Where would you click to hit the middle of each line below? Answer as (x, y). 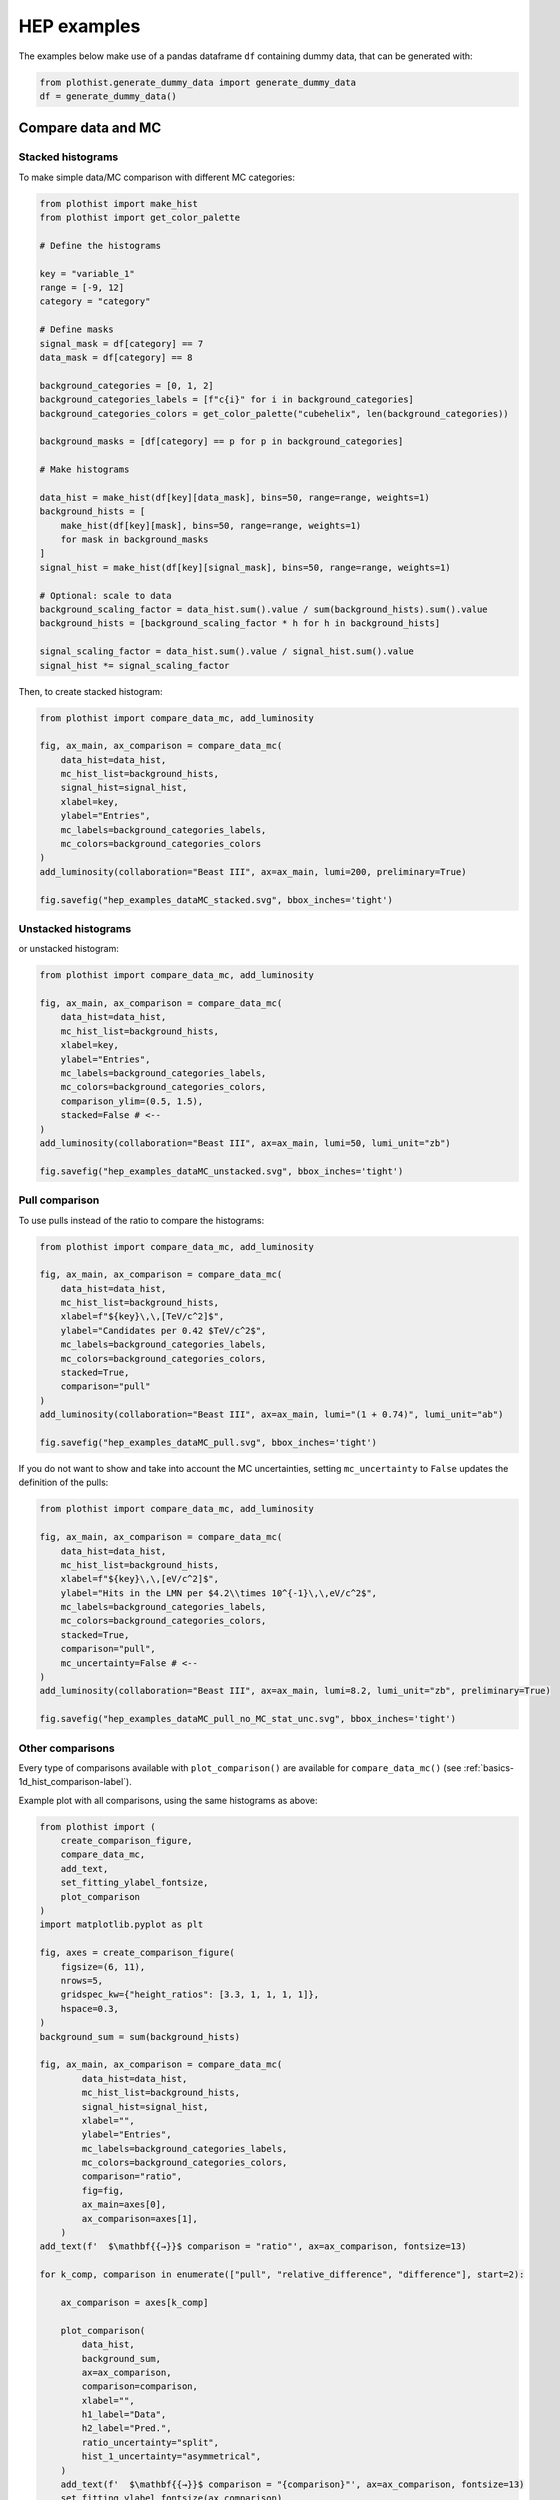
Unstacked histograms (75, 928)
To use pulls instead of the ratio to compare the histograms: (141, 1220)
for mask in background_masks (134, 539)
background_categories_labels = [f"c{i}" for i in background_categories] (227, 399)
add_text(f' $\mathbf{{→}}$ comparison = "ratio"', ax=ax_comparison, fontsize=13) (253, 2246)
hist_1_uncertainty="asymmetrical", (171, 2456)
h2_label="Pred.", (126, 2428)
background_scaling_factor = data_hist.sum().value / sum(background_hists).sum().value (264, 609)
